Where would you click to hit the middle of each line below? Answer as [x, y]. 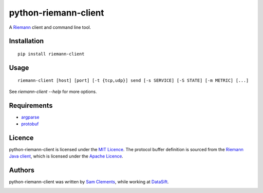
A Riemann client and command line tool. [50, 27]
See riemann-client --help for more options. [53, 91]
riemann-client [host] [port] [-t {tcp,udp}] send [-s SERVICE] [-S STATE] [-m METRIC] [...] [133, 81]
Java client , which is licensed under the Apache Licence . [66, 156]
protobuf [30, 124]
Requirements [31, 106]
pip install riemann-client [51, 54]
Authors [22, 170]
